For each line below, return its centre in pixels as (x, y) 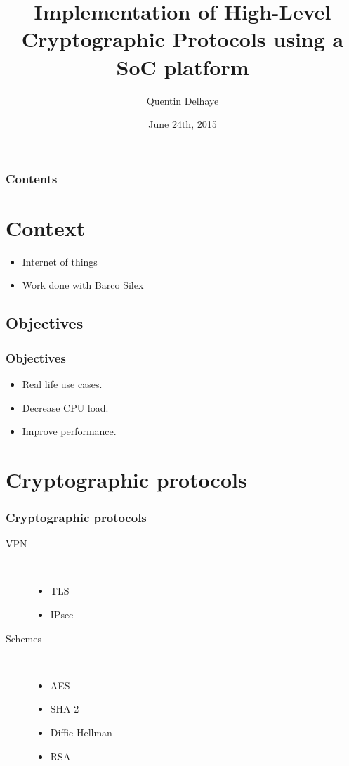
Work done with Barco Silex (83, 285)
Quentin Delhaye (183, 100)
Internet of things (60, 261)
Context (46, 227)
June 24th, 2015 (183, 124)
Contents (32, 178)
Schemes (24, 638)
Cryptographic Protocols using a (183, 39)
